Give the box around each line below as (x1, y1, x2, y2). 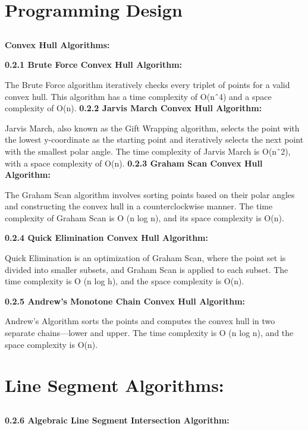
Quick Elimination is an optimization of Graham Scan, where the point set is (5, 252, 286, 264)
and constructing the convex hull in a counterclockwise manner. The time (5, 200, 273, 212)
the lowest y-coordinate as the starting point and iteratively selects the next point (5, 133, 304, 146)
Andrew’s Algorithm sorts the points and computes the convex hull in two (5, 315, 275, 327)
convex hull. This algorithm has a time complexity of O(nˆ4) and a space (5, 90, 272, 102)
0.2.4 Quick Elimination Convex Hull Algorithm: (5, 231, 208, 244)
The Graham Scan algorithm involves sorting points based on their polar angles (5, 188, 295, 200)
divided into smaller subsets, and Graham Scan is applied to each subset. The (5, 263, 288, 275)
